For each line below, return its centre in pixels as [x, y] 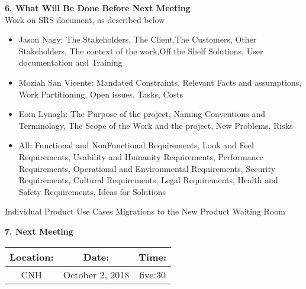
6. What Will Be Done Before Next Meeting [98, 8]
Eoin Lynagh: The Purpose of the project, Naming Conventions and [142, 114]
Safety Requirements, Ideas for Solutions [92, 191]
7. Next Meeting [39, 231]
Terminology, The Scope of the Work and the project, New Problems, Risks [156, 125]
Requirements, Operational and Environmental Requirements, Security [147, 168]
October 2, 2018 [96, 274]
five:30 [152, 274]
